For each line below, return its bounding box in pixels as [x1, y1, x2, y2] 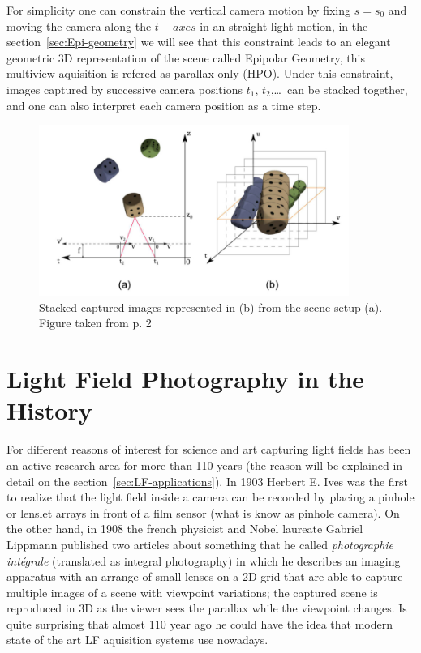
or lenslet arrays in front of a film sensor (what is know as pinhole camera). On [6, 504, 400, 521]
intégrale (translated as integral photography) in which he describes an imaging [6, 552, 401, 569]
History [6, 394, 92, 427]
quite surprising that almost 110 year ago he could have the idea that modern [6, 615, 393, 632]
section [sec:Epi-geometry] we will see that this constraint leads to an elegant [6, 33, 391, 50]
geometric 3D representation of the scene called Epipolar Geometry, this [6, 49, 365, 66]
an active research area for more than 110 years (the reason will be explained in [6, 456, 403, 473]
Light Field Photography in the [6, 362, 365, 395]
